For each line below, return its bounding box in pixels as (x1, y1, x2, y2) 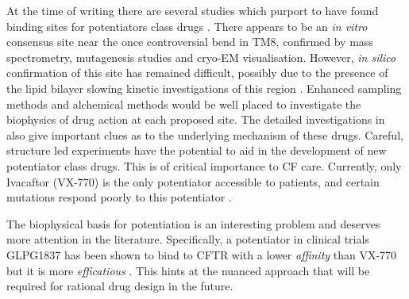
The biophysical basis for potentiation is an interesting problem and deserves (6, 215, 380, 232)
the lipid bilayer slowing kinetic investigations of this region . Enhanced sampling (6, 79, 402, 96)
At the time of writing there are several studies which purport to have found (6, 2, 379, 18)
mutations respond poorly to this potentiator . (6, 189, 232, 205)
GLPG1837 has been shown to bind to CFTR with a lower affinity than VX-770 (6, 246, 397, 263)
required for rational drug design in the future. (6, 278, 233, 294)
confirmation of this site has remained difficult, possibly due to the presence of (6, 64, 388, 81)
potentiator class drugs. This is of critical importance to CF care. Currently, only (6, 157, 402, 174)
